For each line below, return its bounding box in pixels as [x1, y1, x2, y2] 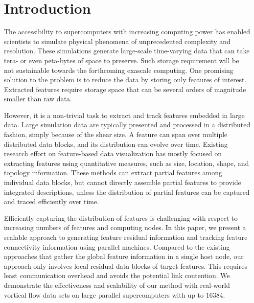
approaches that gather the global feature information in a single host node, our [4, 251, 244, 261]
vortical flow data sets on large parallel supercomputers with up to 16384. [4, 289, 225, 300]
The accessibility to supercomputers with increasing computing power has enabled [4, 26, 251, 37]
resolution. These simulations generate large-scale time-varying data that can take [4, 46, 250, 56]
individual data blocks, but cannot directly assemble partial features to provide [4, 177, 241, 187]
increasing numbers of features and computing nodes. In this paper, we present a [4, 222, 246, 233]
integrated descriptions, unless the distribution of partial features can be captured [4, 186, 250, 197]
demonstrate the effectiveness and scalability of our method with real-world [4, 280, 230, 290]
